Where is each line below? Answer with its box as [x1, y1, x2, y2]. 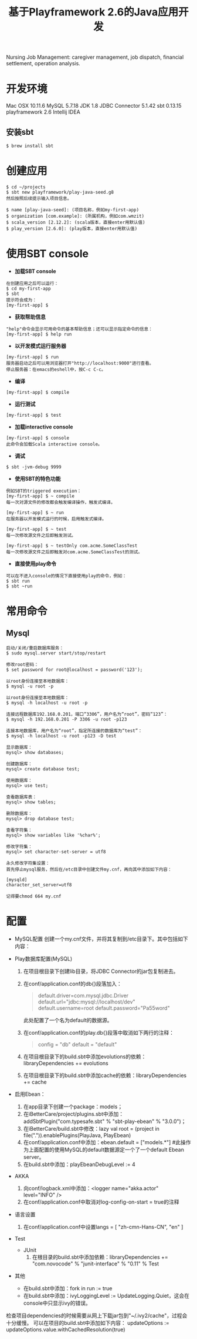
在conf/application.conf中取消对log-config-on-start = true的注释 [23, 1198, 179, 1205]
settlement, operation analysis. [6, 60, 80, 67]
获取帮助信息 [14, 313, 46, 320]
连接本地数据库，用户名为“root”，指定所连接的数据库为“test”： [6, 727, 142, 733]
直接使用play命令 [14, 560, 57, 567]
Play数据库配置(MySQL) [14, 955, 73, 962]
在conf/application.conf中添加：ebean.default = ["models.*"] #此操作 [23, 1138, 192, 1145]
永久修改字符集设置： [6, 860, 50, 866]
